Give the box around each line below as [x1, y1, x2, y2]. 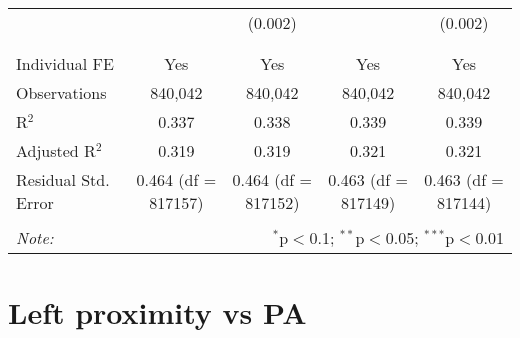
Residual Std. [16, 168, 110, 191]
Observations [16, 81, 107, 104]
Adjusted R [16, 139, 96, 162]
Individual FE [16, 52, 114, 75]
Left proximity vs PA [8, 292, 307, 333]
